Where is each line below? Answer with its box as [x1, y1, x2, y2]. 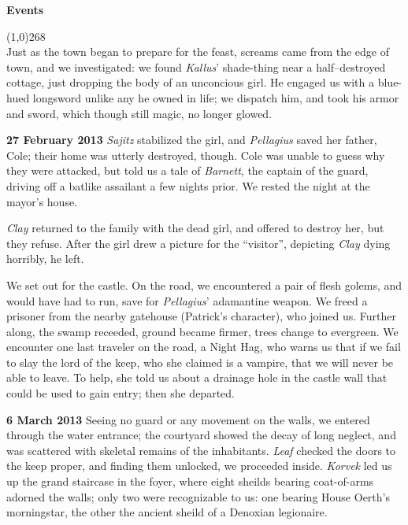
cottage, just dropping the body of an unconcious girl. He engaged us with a [6, 74, 375, 91]
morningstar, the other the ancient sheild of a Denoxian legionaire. [6, 504, 328, 520]
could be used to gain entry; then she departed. [6, 385, 235, 401]
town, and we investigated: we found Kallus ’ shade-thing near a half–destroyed [6, 58, 386, 75]
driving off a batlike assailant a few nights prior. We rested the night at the [6, 177, 370, 194]
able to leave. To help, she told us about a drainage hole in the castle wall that [6, 369, 388, 386]
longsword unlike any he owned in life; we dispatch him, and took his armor [32, 89, 399, 105]
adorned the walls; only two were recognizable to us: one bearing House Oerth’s [6, 488, 390, 505]
